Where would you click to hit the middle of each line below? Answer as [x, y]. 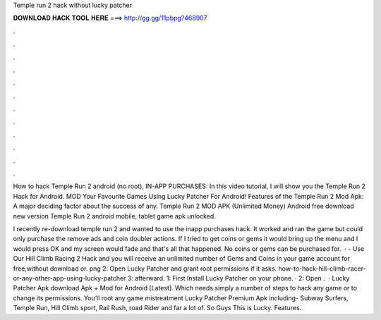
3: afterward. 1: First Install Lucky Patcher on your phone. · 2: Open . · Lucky [238, 278]
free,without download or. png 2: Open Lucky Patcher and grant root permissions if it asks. [145, 269]
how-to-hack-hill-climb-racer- [322, 269]
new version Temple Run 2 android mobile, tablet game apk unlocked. [115, 216]
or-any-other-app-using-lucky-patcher [69, 278]
